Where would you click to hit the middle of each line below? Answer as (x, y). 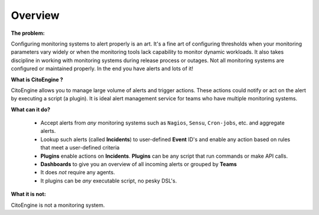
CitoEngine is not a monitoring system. (58, 205)
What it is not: (29, 194)
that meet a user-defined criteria (80, 148)
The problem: (28, 33)
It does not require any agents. (78, 172)
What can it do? (30, 109)
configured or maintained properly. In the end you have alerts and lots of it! (102, 69)
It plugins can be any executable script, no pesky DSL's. (109, 181)
